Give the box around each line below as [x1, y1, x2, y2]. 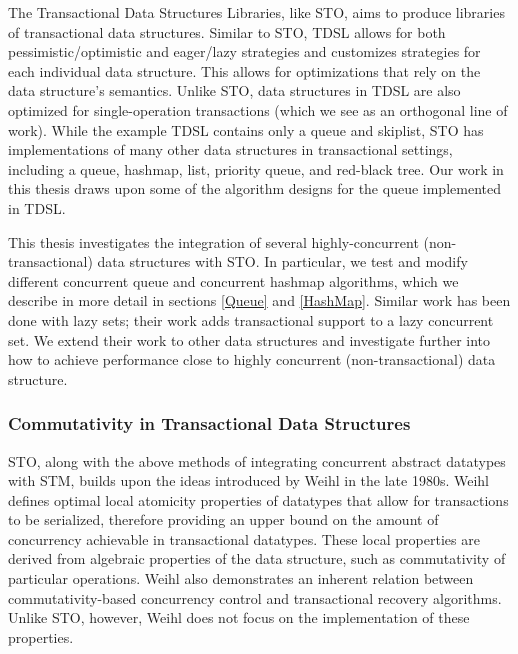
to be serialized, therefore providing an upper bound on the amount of [8, 509, 439, 530]
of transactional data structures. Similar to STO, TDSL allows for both [8, 21, 446, 42]
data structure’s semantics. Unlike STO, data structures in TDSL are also [8, 80, 461, 101]
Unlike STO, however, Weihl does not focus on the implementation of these [8, 607, 470, 628]
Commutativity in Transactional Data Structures [8, 411, 411, 436]
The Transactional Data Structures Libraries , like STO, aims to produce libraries [8, 2, 505, 22]
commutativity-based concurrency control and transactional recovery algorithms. [8, 587, 502, 608]
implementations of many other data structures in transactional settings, [8, 139, 453, 160]
